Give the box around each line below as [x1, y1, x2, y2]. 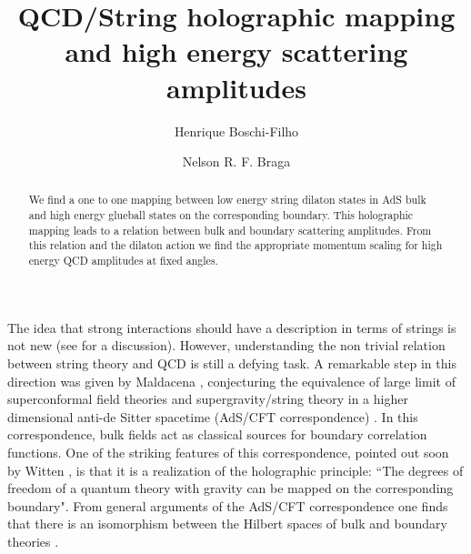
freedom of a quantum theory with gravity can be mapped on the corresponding [7, 478, 454, 498]
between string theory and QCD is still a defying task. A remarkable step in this [7, 353, 456, 372]
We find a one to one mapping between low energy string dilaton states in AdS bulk [28, 192, 426, 207]
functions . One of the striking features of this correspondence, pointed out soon [7, 442, 449, 461]
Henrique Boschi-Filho [174, 121, 299, 140]
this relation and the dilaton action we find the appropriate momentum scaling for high [28, 237, 443, 253]
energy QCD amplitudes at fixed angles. [28, 253, 218, 268]
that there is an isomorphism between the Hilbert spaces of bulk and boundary [7, 514, 447, 533]
